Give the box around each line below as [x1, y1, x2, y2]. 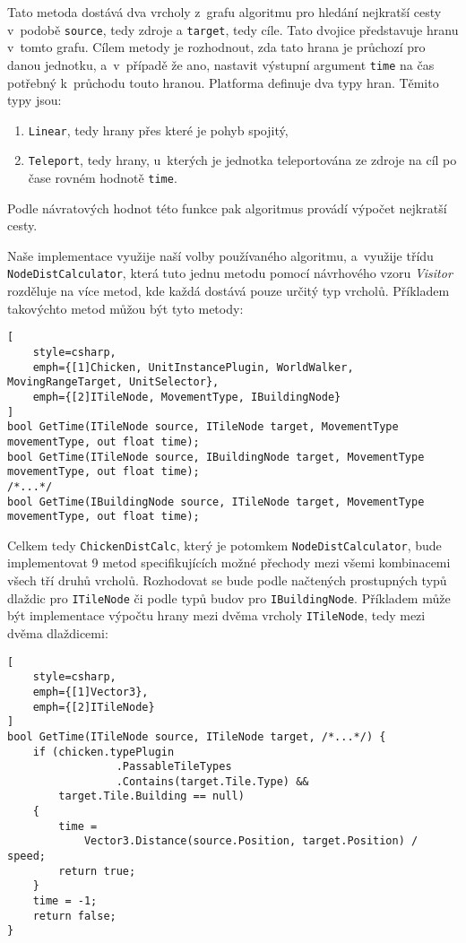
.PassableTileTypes [116, 760, 232, 774]
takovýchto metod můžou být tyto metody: [7, 298, 244, 317]
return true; [58, 864, 136, 878]
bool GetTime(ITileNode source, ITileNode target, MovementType [7, 420, 399, 434]
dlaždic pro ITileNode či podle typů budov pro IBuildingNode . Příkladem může [7, 588, 451, 607]
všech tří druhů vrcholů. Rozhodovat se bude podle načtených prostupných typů [7, 571, 447, 590]
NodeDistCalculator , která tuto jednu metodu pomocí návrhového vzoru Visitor [7, 264, 453, 282]
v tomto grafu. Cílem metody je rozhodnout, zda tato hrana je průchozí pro [7, 38, 426, 56]
